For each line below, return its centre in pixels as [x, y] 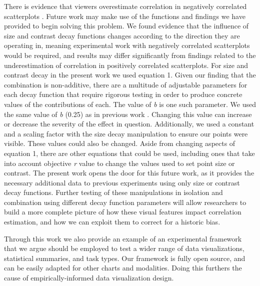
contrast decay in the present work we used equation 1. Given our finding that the [130, 75]
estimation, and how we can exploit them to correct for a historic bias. [112, 222]
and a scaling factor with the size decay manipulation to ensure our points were [126, 133]
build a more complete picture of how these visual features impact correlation [123, 212]
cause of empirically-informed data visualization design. [89, 278]
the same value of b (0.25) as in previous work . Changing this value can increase [128, 114]
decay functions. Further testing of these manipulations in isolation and [113, 192]
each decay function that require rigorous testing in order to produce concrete [123, 94]
